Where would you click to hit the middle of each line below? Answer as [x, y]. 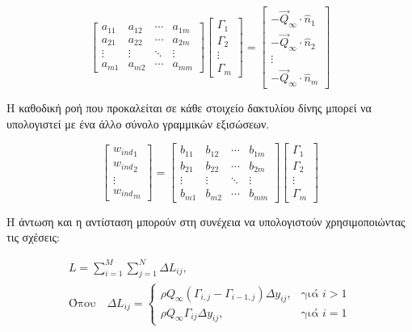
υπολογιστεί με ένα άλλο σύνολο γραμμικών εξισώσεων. [138, 123]
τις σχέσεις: [33, 237]
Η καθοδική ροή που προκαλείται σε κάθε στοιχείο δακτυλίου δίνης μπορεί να [189, 108]
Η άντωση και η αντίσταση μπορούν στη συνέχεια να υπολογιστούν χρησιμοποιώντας [206, 221]
